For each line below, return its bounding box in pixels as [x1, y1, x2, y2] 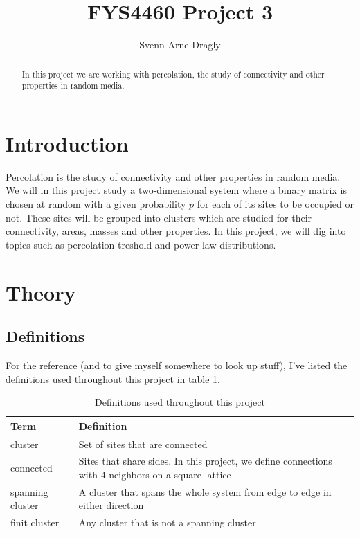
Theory [6, 278, 76, 306]
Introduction [6, 129, 129, 157]
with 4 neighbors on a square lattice [78, 467, 231, 481]
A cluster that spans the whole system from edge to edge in [78, 484, 332, 499]
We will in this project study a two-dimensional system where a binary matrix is [6, 183, 347, 197]
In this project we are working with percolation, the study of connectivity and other [21, 68, 325, 80]
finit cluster [10, 515, 60, 530]
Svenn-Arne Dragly [139, 37, 221, 52]
